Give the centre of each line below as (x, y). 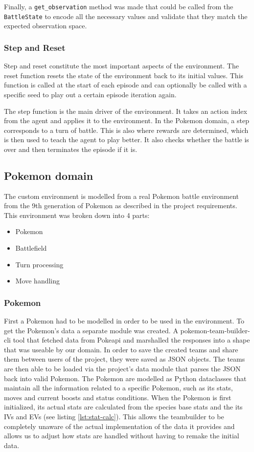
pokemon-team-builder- (215, 330)
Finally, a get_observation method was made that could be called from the (119, 6)
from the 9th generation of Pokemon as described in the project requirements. (121, 205)
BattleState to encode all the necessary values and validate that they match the (126, 16)
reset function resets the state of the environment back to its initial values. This (124, 75)
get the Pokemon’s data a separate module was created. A (91, 330)
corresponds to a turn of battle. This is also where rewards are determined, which (126, 130)
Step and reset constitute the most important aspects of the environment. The (121, 66)
